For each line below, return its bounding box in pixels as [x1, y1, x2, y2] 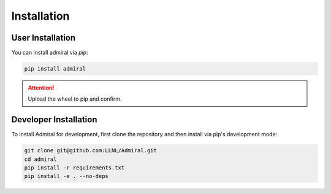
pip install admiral [24, 65, 86, 72]
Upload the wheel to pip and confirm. [28, 95, 122, 103]
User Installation [11, 33, 76, 43]
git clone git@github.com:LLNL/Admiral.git [24, 147, 158, 154]
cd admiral [24, 155, 57, 163]
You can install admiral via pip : [11, 49, 88, 56]
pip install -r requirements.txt [24, 165, 125, 171]
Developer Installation [11, 114, 97, 125]
